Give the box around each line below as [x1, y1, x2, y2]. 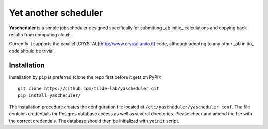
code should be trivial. [9, 48, 55, 54]
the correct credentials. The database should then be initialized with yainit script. [9, 118, 180, 124]
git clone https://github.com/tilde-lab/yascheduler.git [18, 86, 160, 92]
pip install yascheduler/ [18, 93, 81, 98]
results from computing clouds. [9, 31, 73, 37]
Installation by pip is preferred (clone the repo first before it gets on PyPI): [9, 74, 161, 80]
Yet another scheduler [9, 7, 103, 18]
